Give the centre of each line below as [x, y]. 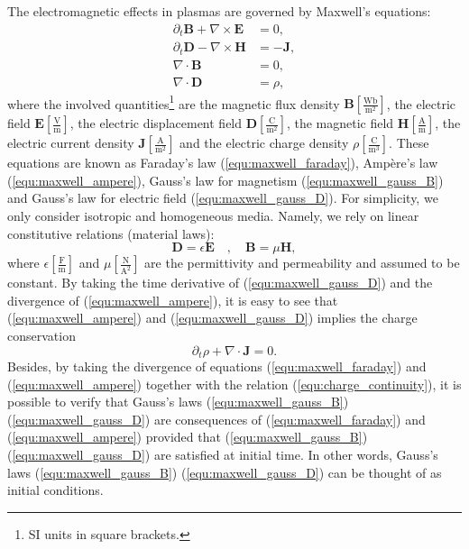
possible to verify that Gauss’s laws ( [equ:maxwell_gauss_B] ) [178, 402]
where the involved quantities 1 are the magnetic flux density [174, 102]
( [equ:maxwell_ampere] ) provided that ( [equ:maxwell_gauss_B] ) [188, 437]
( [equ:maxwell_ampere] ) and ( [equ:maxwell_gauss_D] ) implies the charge [212, 318]
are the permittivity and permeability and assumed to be [302, 263]
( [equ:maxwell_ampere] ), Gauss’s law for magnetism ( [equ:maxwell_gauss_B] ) [225, 180]
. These [409, 143]
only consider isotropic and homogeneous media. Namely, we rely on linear [213, 216]
